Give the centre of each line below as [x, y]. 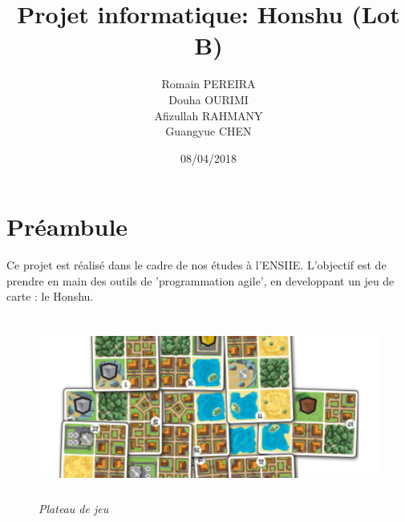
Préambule [67, 227]
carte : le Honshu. [50, 296]
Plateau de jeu [74, 509]
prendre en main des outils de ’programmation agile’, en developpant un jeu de [200, 280]
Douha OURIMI [209, 99]
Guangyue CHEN [209, 131]
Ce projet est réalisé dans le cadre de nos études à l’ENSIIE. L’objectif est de [196, 265]
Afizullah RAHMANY [209, 115]
